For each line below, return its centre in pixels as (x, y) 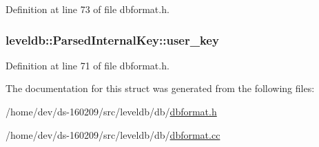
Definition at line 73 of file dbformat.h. (88, 9)
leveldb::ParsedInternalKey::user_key (112, 39)
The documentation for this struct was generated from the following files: (160, 88)
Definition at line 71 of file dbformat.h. (88, 65)
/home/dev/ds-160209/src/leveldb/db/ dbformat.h (111, 111)
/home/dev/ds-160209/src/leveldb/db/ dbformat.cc (113, 134)
